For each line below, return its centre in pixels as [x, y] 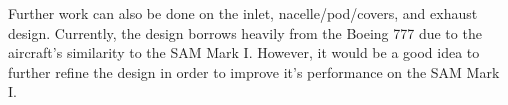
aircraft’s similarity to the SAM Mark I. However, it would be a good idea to [244, 52]
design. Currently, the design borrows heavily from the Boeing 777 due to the [245, 32]
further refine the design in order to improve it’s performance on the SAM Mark [254, 71]
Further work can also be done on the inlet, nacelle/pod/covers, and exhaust [243, 13]
